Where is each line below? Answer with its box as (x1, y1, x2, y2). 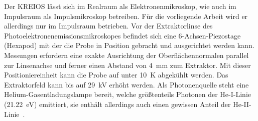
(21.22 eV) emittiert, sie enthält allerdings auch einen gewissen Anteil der (4, 98, 231, 109)
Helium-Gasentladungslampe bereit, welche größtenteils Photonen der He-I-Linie (4, 89, 251, 99)
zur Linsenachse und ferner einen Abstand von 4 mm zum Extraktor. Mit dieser (4, 59, 251, 70)
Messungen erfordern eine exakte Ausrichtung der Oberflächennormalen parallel (4, 49, 249, 60)
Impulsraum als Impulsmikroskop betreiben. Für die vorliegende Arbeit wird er (4, 10, 248, 21)
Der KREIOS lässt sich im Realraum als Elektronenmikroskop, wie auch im (4, 1, 236, 11)
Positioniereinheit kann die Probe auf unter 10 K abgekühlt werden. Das (4, 69, 228, 80)
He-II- (233, 98, 251, 109)
